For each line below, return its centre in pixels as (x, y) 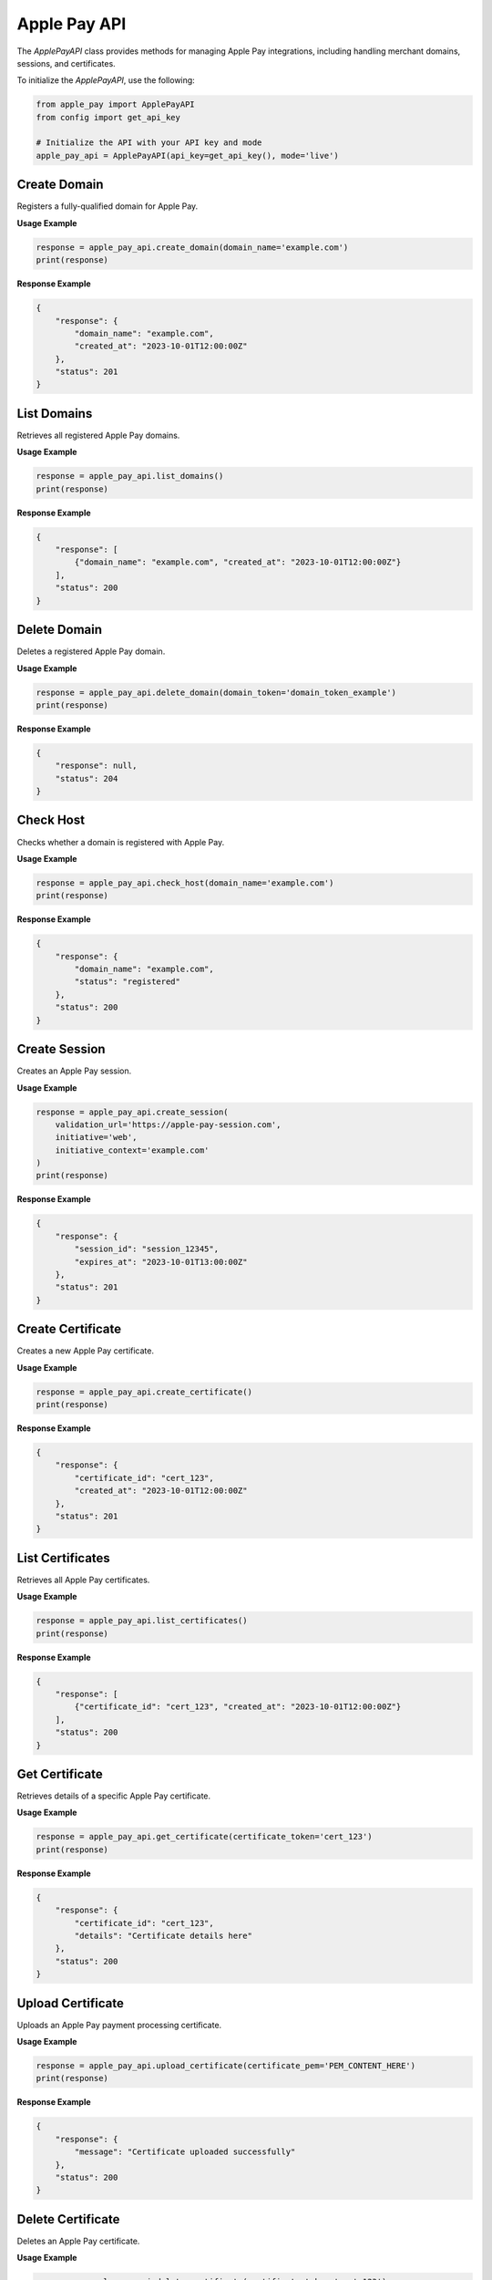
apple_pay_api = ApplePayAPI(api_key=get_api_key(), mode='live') (187, 155)
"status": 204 (87, 778)
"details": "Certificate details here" (163, 1935)
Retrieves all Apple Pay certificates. (83, 1580)
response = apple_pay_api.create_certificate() (144, 1392)
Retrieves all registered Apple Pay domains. (98, 435)
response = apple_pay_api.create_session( (132, 1112)
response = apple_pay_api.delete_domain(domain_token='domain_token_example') (216, 692)
